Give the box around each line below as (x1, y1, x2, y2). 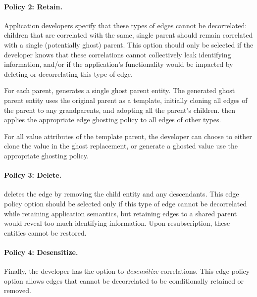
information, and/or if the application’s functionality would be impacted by (4, 59, 233, 69)
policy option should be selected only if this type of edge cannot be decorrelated (4, 198, 247, 208)
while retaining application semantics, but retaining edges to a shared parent (4, 208, 237, 218)
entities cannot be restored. (4, 227, 87, 238)
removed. (4, 285, 31, 296)
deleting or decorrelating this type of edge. (4, 68, 133, 79)
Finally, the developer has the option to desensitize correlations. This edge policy (4, 266, 250, 276)
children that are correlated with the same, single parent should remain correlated (4, 30, 253, 40)
